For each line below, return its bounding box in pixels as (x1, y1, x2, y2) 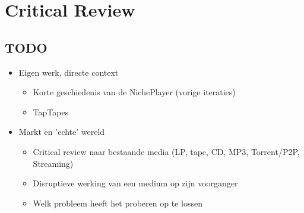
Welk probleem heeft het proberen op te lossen (33, 196, 202, 209)
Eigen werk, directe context (18, 66, 119, 78)
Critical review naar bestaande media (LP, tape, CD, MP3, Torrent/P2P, (33, 145, 300, 157)
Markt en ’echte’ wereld (18, 125, 105, 138)
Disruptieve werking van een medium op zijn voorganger (33, 177, 238, 189)
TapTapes (33, 105, 69, 118)
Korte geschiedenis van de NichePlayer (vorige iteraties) (33, 86, 236, 98)
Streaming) (33, 157, 74, 169)
